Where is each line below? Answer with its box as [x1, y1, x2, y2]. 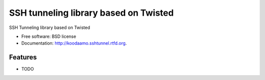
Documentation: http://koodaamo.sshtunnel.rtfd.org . [21, 40, 127, 46]
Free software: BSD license [21, 33, 76, 39]
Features [9, 53, 37, 61]
